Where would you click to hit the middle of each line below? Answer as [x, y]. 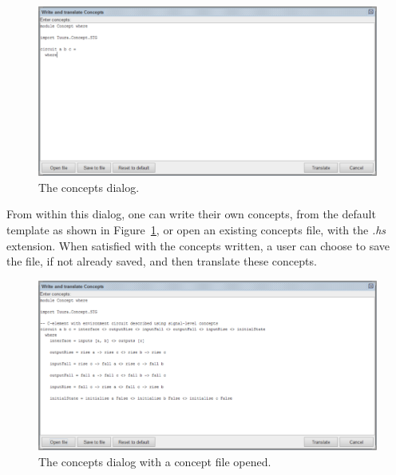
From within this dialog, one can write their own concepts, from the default [191, 214]
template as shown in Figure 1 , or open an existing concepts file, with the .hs [196, 229]
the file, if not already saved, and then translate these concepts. [162, 261]
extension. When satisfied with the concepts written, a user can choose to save [198, 245]
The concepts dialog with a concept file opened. [155, 461]
